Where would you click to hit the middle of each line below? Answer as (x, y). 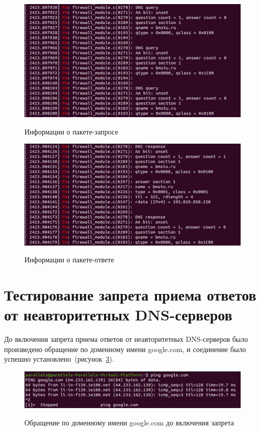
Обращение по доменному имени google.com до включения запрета (129, 423)
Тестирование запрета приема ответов (130, 295)
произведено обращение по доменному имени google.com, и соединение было (125, 349)
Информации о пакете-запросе (71, 131)
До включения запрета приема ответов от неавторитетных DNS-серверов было (126, 339)
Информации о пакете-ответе (69, 260)
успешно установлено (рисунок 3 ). (59, 359)
